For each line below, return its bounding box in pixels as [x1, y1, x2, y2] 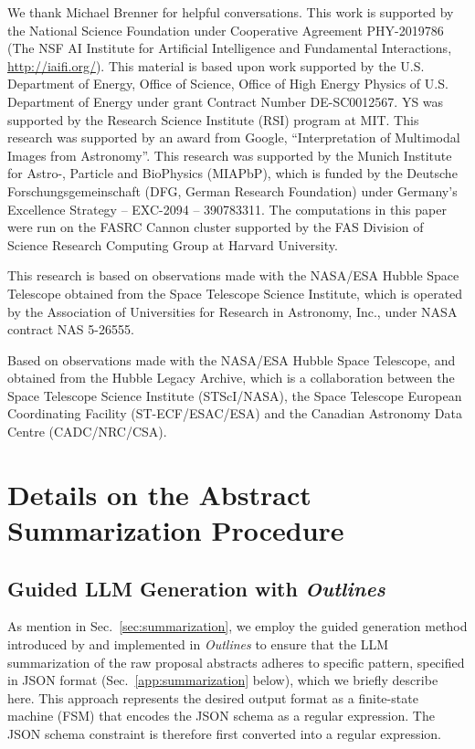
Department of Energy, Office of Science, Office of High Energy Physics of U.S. [7, 74, 449, 93]
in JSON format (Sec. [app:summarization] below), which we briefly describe [7, 670, 438, 690]
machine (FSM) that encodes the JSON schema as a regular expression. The [7, 706, 435, 725]
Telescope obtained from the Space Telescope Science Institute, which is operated [7, 283, 463, 302]
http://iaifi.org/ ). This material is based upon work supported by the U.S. [7, 56, 425, 75]
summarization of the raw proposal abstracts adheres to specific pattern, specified [7, 652, 465, 671]
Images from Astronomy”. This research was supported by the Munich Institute [7, 145, 452, 164]
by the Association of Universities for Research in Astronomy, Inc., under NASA [7, 301, 458, 321]
